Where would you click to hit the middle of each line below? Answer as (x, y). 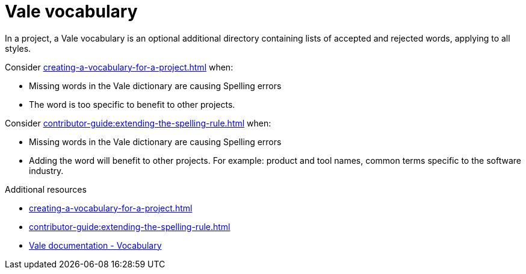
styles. (18, 48)
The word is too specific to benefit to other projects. (132, 104)
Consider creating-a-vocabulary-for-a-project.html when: (119, 67)
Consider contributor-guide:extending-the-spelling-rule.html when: (138, 123)
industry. (46, 170)
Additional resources (46, 189)
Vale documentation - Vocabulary (95, 245)
